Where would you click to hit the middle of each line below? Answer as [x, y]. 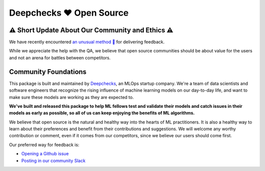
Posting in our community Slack [53, 160]
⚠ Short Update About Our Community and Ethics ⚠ [91, 30]
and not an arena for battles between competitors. [60, 58]
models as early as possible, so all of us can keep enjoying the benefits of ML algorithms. [102, 113]
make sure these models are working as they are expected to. [71, 97]
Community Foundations [48, 72]
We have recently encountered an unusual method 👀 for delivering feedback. [87, 42]
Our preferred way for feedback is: [44, 145]
